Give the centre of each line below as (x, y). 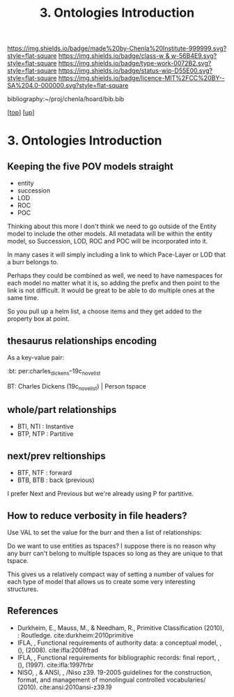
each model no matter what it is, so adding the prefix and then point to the (114, 283)
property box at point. (38, 319)
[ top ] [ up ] (21, 112)
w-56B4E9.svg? (194, 56)
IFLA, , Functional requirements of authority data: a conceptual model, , (119, 643)
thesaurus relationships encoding (82, 341)
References (33, 611)
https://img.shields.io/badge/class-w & (114, 56)
